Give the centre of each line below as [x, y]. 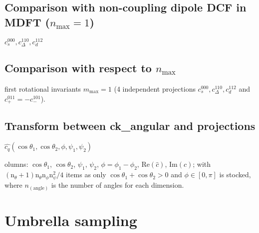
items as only [86, 175]
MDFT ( [27, 22]
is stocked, [235, 175]
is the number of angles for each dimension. [118, 185]
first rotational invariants [43, 89]
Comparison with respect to [78, 68]
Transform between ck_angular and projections [130, 126]
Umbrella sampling [71, 220]
